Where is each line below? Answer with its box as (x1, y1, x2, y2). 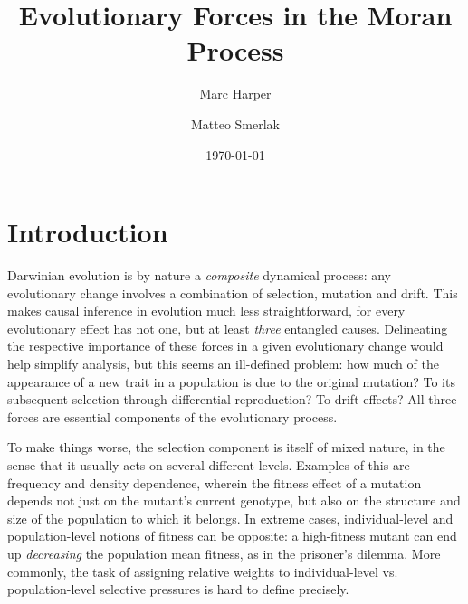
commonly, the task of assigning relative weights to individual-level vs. (7, 562, 398, 580)
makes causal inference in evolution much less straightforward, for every (7, 301, 406, 320)
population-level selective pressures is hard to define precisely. (7, 580, 349, 599)
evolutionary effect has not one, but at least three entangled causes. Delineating (7, 318, 448, 337)
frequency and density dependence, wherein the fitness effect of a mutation (7, 473, 422, 492)
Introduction (7, 213, 168, 250)
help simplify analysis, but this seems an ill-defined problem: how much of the (7, 354, 439, 373)
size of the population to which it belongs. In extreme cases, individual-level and (7, 508, 454, 527)
